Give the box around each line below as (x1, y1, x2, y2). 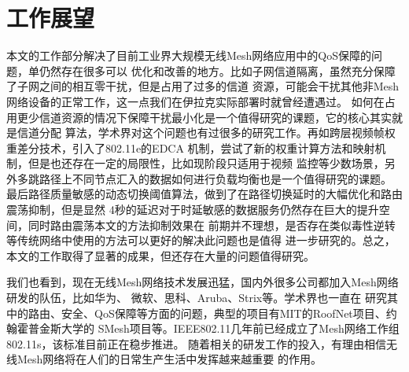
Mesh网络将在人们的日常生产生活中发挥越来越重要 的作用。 (17, 351, 322, 367)
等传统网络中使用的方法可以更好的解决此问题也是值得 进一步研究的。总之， (6, 232, 396, 249)
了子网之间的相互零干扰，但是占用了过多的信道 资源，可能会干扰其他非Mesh (6, 78, 400, 94)
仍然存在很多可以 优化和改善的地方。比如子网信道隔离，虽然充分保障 (39, 62, 396, 79)
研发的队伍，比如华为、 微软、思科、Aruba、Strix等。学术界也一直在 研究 (6, 289, 387, 306)
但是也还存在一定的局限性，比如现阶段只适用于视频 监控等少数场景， (28, 155, 385, 171)
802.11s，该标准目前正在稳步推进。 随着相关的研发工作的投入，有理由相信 (6, 335, 387, 352)
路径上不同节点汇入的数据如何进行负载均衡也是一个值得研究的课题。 (39, 170, 392, 186)
